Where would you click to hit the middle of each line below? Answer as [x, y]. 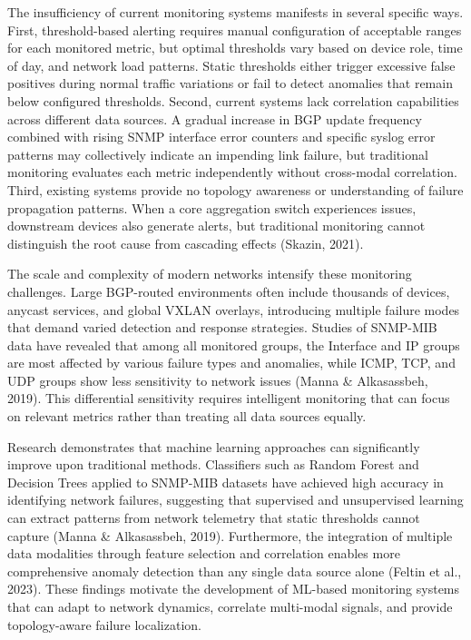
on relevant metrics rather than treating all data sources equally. [187, 416]
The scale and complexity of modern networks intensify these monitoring [210, 274]
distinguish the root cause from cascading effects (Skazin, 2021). [186, 243]
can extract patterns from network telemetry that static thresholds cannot [214, 518]
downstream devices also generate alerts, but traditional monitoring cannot [216, 226]
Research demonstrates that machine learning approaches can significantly [214, 446]
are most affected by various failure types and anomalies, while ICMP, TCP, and [231, 363]
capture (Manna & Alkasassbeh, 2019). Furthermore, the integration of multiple [230, 535]
